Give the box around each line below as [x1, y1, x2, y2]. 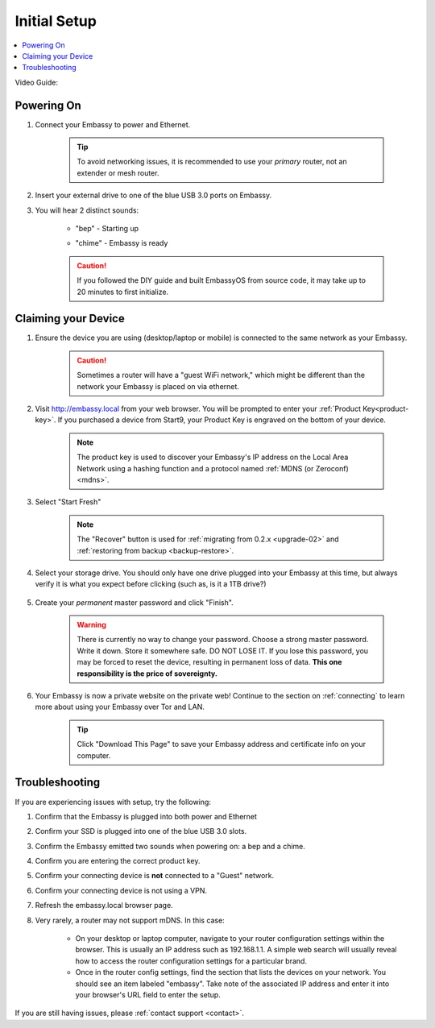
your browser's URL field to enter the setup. [75, 989, 221, 999]
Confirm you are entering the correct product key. [35, 856, 201, 866]
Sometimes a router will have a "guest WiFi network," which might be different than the [77, 371, 366, 380]
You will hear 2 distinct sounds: [35, 205, 139, 215]
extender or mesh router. [77, 168, 159, 177]
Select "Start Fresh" [35, 497, 101, 507]
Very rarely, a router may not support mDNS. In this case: [35, 915, 225, 925]
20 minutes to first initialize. [77, 287, 169, 296]
